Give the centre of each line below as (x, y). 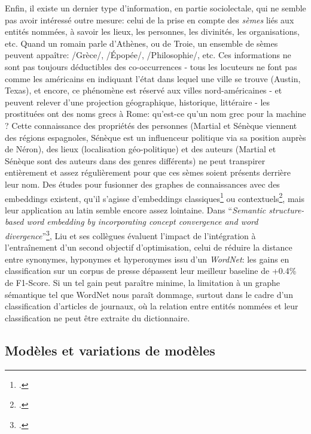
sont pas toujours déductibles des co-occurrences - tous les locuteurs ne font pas (151, 66)
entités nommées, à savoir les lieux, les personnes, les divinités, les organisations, (152, 31)
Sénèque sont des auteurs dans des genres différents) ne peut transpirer (135, 160)
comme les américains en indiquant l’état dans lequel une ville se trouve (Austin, (153, 78)
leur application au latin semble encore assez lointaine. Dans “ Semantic (135, 210)
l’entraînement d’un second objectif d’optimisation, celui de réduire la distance (149, 247)
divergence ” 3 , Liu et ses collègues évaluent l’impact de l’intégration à (130, 234)
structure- (286, 210)
